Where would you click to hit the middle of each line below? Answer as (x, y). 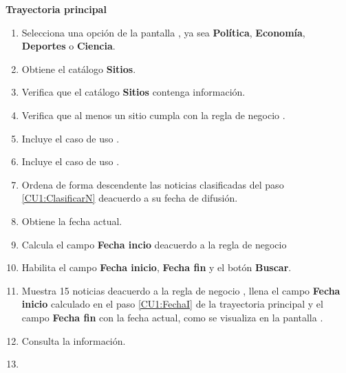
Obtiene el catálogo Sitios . (79, 68)
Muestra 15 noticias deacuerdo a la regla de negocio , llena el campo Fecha (181, 290)
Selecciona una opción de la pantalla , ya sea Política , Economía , (163, 32)
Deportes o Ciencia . (68, 46)
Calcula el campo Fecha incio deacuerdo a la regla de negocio (154, 244)
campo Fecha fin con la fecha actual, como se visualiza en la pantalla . (172, 317)
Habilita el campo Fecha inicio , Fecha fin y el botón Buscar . (156, 267)
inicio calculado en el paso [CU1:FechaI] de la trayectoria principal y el (172, 304)
